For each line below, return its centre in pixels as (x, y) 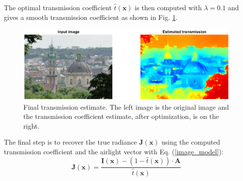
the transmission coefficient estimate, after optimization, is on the (121, 116)
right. (32, 125)
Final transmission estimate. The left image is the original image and (126, 107)
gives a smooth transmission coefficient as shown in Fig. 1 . (91, 17)
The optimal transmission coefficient (58, 7)
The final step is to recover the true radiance (70, 142)
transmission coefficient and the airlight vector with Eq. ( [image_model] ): (114, 151)
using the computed (191, 142)
